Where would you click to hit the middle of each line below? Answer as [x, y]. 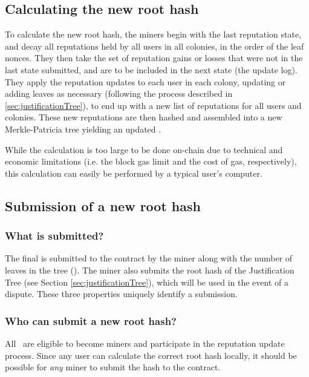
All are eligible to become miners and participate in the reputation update [145, 343]
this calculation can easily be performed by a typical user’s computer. [134, 173]
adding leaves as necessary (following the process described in [119, 93]
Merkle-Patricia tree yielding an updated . [83, 129]
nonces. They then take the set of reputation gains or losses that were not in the [154, 58]
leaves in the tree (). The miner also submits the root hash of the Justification [150, 270]
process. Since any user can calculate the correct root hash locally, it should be [151, 355]
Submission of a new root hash [103, 205]
